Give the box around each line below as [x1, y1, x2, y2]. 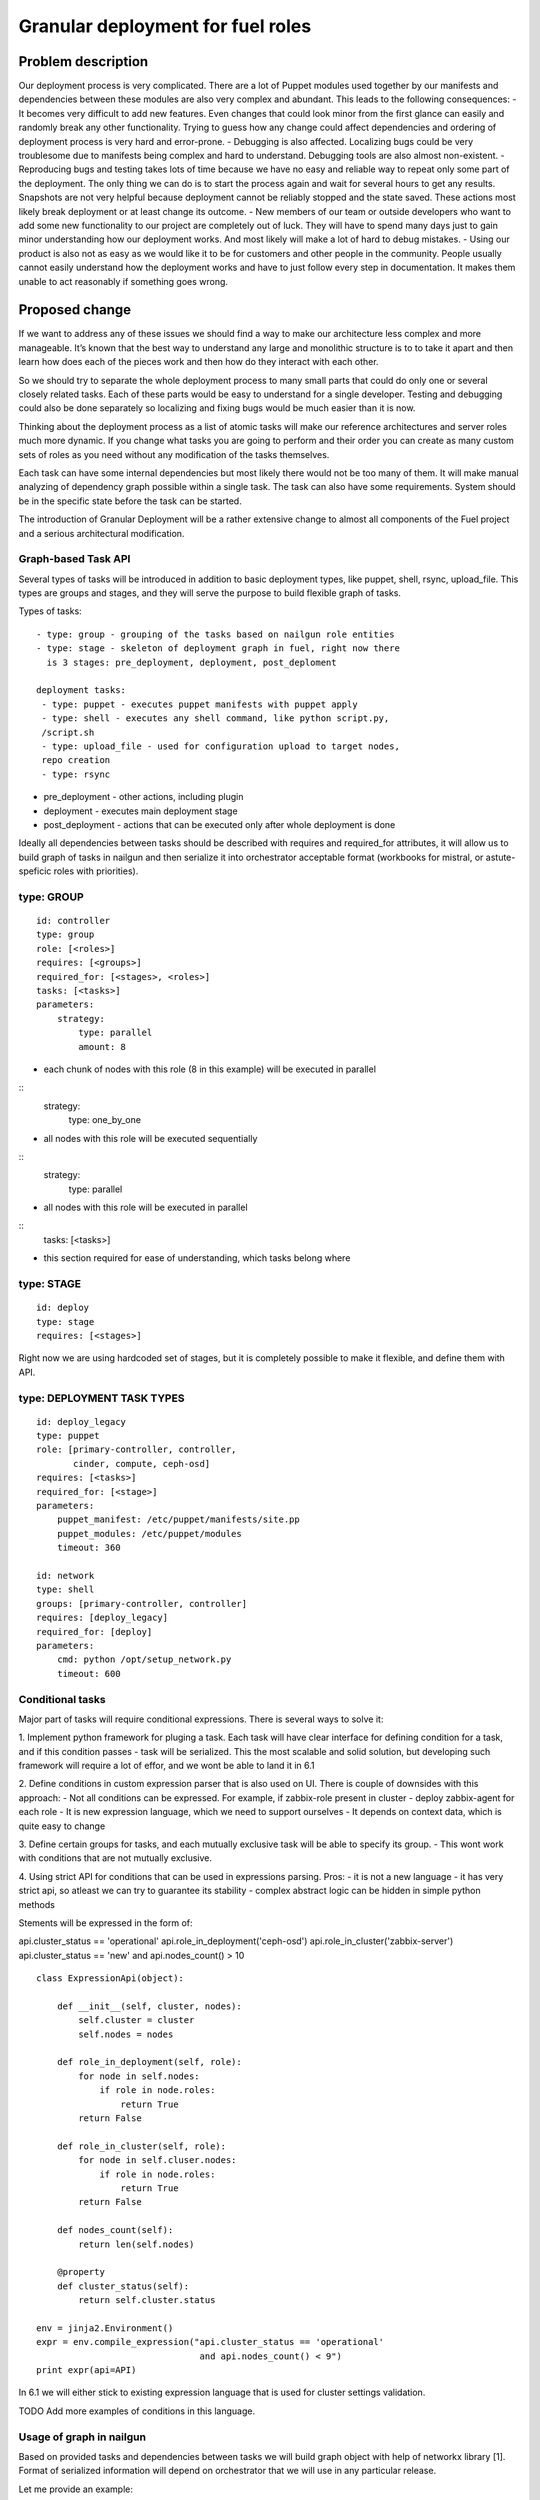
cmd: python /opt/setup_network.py [56, 1654, 232, 1665]
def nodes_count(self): [56, 2225, 174, 2236]
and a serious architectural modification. [18, 527, 185, 539]
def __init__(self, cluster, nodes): [56, 2000, 242, 2012]
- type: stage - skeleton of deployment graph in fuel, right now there [36, 643, 400, 654]
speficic [18, 865, 52, 877]
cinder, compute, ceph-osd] [73, 1458, 211, 1469]
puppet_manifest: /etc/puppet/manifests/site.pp [56, 1514, 300, 1525]
